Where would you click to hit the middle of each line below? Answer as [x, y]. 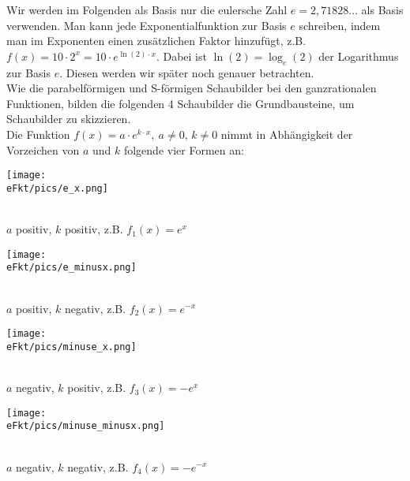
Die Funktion [38, 134]
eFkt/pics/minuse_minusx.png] [86, 426]
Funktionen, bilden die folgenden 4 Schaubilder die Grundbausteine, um [181, 103]
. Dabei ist [181, 56]
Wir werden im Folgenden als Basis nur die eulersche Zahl [147, 9]
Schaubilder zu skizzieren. [69, 119]
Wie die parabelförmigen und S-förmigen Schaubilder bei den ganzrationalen [192, 88]
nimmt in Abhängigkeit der [287, 134]
